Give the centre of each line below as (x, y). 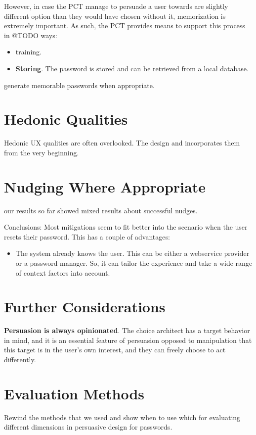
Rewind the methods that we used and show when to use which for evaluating (122, 417)
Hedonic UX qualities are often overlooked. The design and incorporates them (122, 143)
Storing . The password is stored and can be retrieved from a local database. (132, 68)
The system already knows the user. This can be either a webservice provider (132, 253)
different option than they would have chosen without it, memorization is (115, 16)
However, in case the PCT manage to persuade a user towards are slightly (116, 6)
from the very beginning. (42, 152)
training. (28, 52)
